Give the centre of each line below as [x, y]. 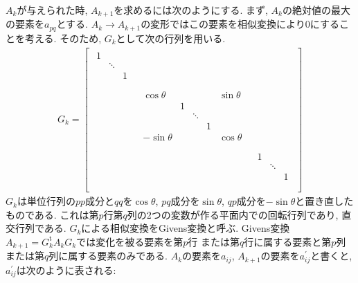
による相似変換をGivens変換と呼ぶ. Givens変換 [186, 228]
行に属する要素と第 [288, 241]
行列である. [41, 228]
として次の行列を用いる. [171, 38]
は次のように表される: [66, 270]
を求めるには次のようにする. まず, [191, 10]
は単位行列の [46, 201]
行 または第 [214, 241]
